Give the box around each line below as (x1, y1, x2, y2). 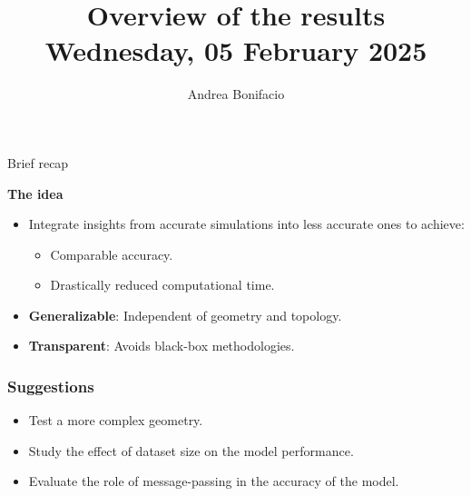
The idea (7, 184, 64, 203)
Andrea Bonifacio (187, 84, 285, 104)
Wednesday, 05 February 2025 (44, 32, 427, 69)
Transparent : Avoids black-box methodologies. (28, 336, 295, 355)
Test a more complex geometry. (28, 411, 203, 430)
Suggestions (7, 374, 94, 397)
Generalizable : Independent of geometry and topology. (28, 305, 342, 324)
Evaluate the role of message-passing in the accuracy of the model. (28, 471, 399, 491)
